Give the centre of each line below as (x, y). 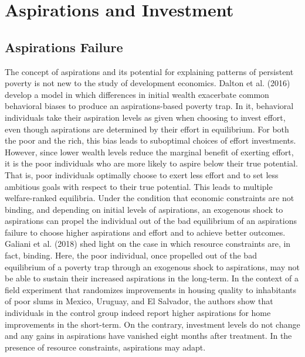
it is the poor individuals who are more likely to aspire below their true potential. (151, 163)
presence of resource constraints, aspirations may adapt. (105, 347)
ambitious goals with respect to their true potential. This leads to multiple (139, 186)
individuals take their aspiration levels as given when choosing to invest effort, (145, 117)
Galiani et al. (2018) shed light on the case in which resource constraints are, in (148, 244)
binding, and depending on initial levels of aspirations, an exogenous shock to (144, 209)
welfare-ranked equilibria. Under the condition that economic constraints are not (150, 198)
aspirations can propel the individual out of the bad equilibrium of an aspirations (151, 221)
